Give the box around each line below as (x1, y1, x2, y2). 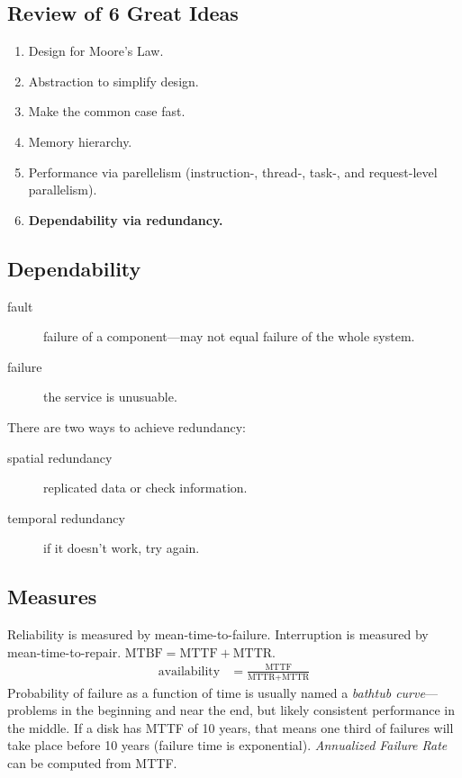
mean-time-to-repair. (7, 642, 122, 661)
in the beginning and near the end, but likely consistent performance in (61, 701, 456, 719)
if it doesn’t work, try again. (43, 538, 200, 557)
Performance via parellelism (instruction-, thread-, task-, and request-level (28, 162, 438, 181)
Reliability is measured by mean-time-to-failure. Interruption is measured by (7, 625, 429, 644)
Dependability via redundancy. (28, 210, 223, 229)
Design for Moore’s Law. (28, 41, 164, 60)
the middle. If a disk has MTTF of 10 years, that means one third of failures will (7, 718, 454, 737)
